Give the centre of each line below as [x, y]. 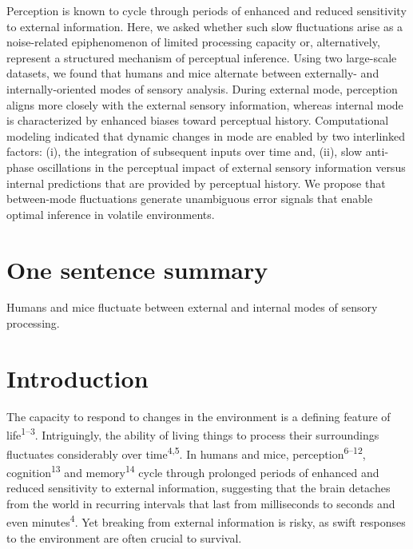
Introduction [77, 378]
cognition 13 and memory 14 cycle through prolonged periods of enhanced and [193, 471]
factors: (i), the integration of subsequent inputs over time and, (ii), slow [185, 151]
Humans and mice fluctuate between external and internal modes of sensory [192, 307]
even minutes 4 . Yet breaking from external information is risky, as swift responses [206, 521]
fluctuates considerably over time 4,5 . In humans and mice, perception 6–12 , [186, 452]
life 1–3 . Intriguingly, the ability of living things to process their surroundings [193, 434]
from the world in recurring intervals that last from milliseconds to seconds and [201, 503]
